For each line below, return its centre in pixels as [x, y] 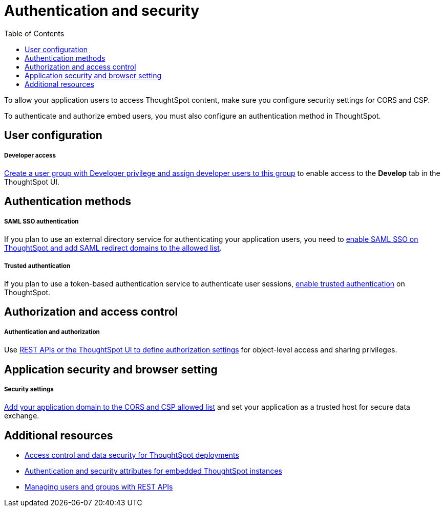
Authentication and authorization [52, 332]
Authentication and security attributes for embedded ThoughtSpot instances [153, 471]
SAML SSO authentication [41, 221]
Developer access [30, 155]
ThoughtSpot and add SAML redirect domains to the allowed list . [113, 248]
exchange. [22, 416]
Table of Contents [34, 33]
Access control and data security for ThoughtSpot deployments [132, 455]
